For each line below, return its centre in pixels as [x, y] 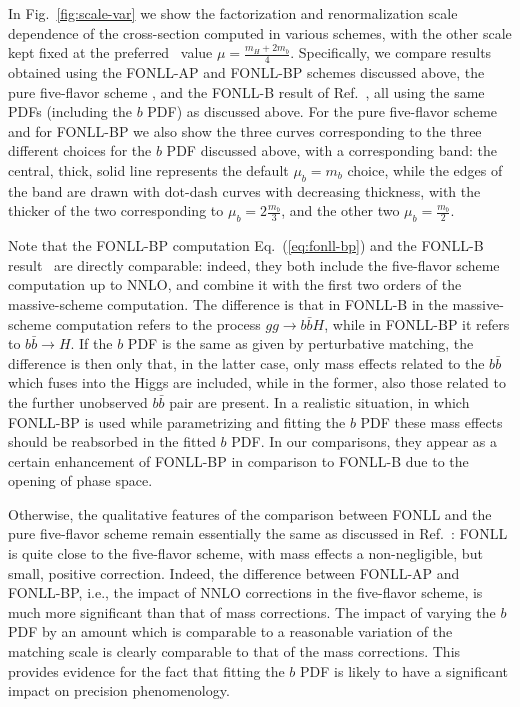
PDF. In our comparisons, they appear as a [364, 441]
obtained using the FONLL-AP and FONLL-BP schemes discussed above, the [246, 72]
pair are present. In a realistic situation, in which [319, 401]
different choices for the [80, 150]
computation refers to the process [158, 323]
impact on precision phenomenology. [119, 690]
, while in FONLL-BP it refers [417, 323]
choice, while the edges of [425, 169]
